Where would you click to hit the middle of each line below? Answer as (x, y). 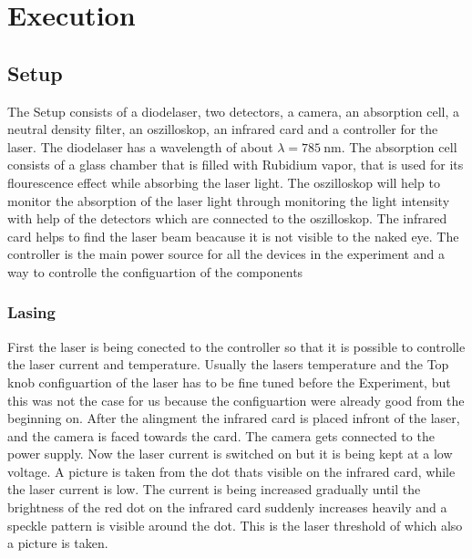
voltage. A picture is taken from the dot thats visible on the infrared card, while (231, 471)
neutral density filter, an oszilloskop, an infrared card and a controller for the (223, 129)
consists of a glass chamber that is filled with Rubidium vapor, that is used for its (236, 165)
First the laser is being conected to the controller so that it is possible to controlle (236, 346)
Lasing (31, 312)
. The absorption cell (399, 146)
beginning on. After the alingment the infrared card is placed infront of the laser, (234, 418)
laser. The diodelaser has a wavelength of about (140, 146)
